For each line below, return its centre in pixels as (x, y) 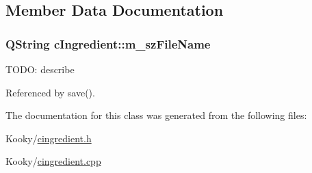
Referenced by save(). (50, 92)
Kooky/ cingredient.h (49, 138)
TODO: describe (40, 69)
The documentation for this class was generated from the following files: (156, 115)
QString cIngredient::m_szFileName (108, 43)
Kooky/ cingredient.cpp (53, 161)
